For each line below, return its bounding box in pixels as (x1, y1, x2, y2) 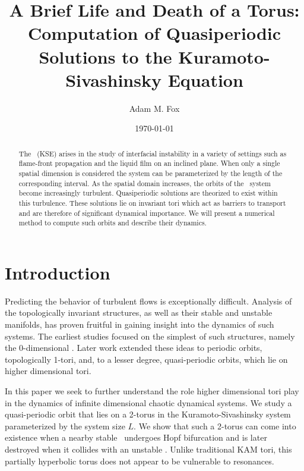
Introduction (5, 260, 110, 284)
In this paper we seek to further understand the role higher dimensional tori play (5, 385, 299, 397)
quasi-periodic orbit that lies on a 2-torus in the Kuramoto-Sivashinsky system (5, 408, 291, 420)
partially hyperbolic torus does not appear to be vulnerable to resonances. (5, 454, 274, 467)
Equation (167, 67, 243, 92)
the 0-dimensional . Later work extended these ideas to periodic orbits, (5, 341, 262, 354)
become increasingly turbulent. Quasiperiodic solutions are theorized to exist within (18, 188, 278, 198)
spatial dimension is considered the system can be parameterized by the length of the (18, 168, 283, 178)
